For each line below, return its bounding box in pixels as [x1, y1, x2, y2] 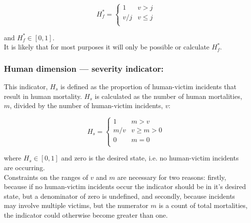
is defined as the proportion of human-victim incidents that [60, 81, 236, 91]
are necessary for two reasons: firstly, [117, 172, 226, 182]
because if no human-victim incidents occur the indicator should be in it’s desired [4, 181, 246, 191]
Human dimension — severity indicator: [4, 62, 164, 74]
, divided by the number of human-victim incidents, [10, 100, 163, 111]
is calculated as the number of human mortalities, [94, 91, 242, 101]
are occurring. [4, 162, 45, 172]
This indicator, [4, 81, 48, 91]
